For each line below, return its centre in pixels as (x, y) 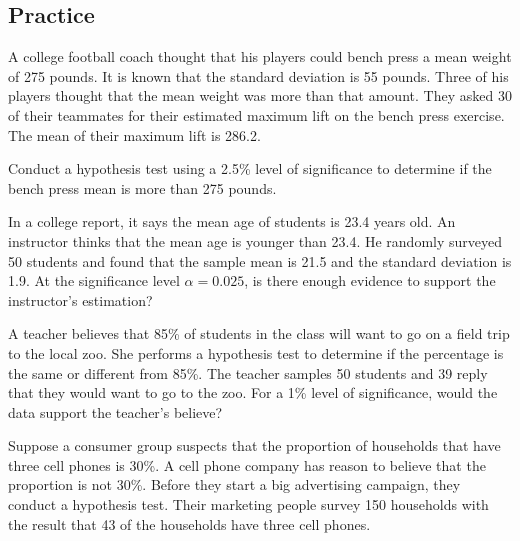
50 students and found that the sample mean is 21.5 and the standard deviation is (260, 260)
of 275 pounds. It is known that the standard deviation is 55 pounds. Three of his (258, 75)
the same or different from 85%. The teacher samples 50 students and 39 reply (248, 372)
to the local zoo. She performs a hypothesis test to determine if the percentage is (256, 352)
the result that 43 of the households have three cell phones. (189, 523)
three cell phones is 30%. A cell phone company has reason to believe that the (247, 464)
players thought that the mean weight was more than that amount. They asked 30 (260, 95)
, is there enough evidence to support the (370, 280)
